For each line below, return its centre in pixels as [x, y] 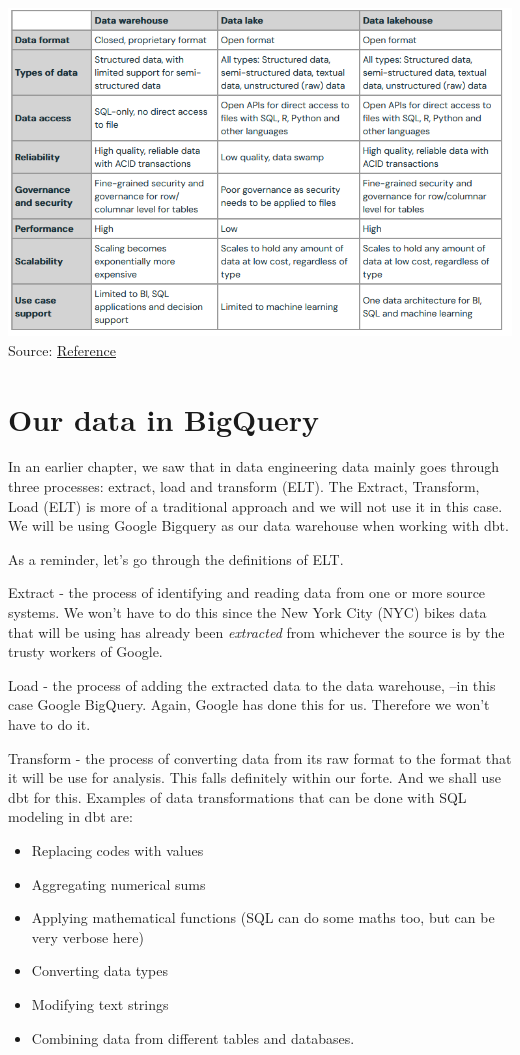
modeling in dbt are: [70, 816]
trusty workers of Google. [85, 651]
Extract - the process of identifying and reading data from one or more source [247, 592]
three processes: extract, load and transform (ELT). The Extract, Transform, [244, 486]
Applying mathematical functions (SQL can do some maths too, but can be [263, 917]
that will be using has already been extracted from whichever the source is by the [256, 631]
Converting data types [100, 970]
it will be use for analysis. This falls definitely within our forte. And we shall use [255, 777]
